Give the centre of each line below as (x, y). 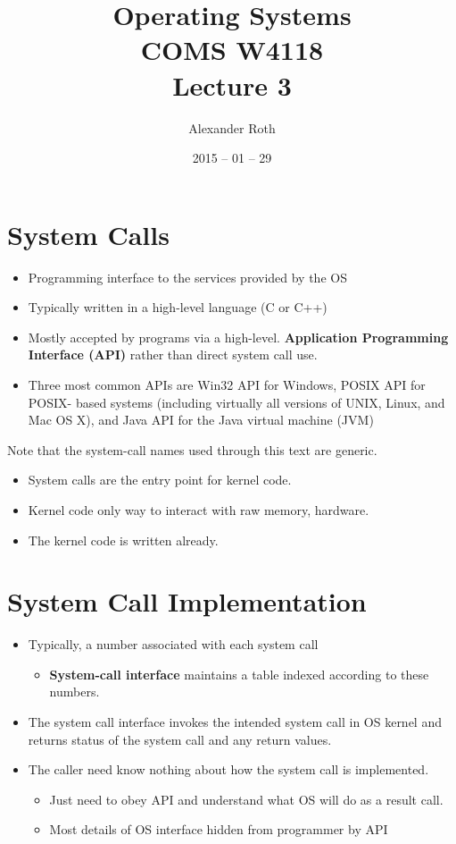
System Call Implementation (187, 601)
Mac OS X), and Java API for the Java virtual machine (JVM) (201, 420)
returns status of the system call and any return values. (180, 739)
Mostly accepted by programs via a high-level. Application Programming (238, 337)
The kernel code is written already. (123, 540)
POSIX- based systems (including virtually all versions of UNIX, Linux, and (236, 402)
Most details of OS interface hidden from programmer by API (219, 829)
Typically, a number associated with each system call (173, 644)
